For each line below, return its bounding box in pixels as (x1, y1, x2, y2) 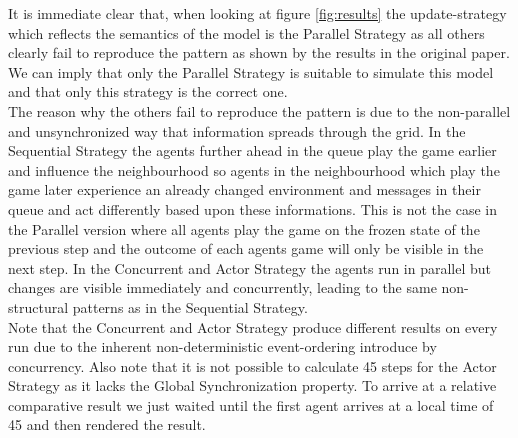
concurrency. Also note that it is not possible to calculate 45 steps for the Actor (8, 355, 497, 376)
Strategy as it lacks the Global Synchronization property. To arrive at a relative (8, 375, 497, 396)
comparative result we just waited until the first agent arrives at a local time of (8, 394, 494, 415)
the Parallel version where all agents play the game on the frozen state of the (8, 218, 480, 239)
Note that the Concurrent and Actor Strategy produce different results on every (8, 316, 498, 337)
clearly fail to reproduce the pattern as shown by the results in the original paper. (8, 42, 510, 63)
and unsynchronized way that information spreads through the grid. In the (8, 120, 466, 141)
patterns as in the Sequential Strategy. (72, 296, 308, 317)
